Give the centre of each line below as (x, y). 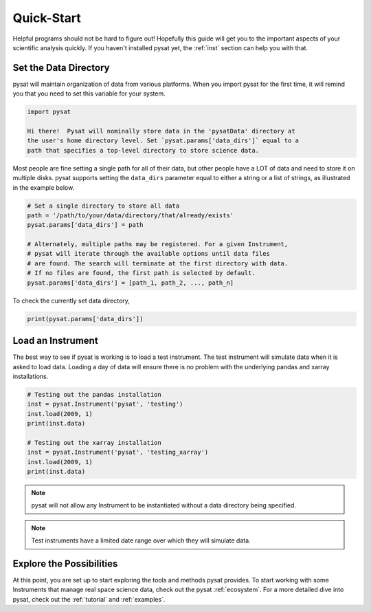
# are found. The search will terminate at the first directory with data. (158, 263)
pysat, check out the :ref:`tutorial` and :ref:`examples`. (89, 599)
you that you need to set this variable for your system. (89, 94)
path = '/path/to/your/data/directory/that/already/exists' (131, 215)
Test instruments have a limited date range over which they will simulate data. (141, 540)
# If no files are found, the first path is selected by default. (141, 273)
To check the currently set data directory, (71, 300)
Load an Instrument (56, 341)
